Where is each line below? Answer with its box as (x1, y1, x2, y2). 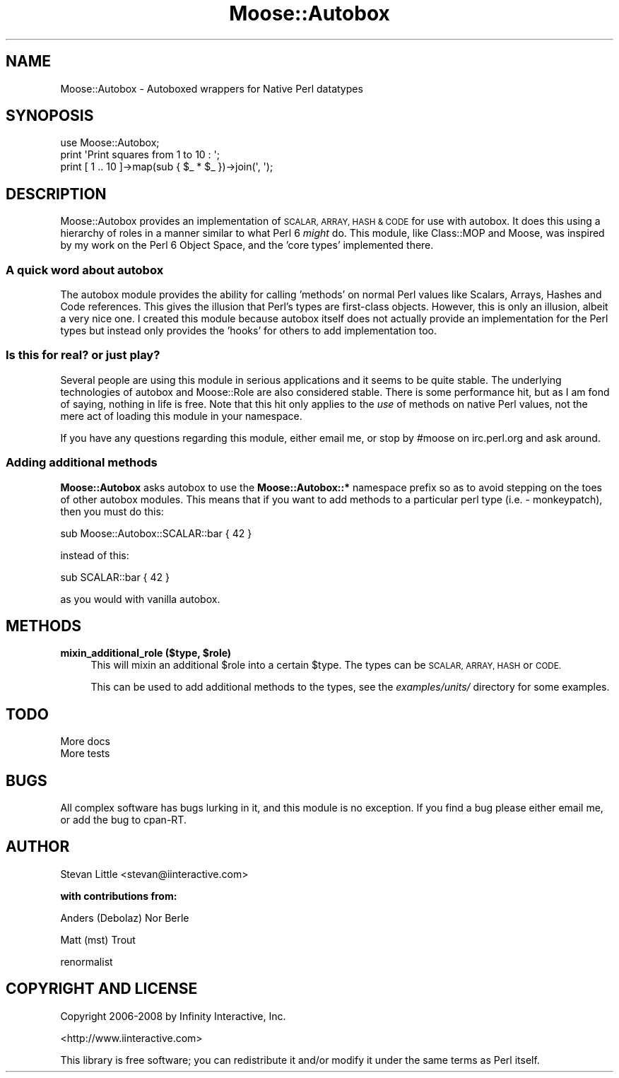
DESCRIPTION (6, 184, 107, 203)
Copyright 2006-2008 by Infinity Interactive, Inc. (60, 1009, 286, 1022)
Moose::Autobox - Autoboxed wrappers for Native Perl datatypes (60, 82, 363, 95)
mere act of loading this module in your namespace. (60, 409, 302, 422)
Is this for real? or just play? (6, 348, 160, 363)
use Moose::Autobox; (60, 136, 160, 149)
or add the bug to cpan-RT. (60, 814, 187, 826)
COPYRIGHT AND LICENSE (6, 980, 198, 998)
